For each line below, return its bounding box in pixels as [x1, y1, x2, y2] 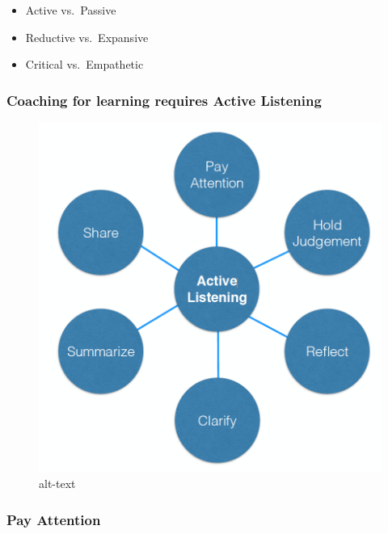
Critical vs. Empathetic [25, 56, 144, 73]
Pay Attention [6, 509, 101, 529]
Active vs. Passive [25, 2, 116, 18]
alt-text [39, 475, 76, 492]
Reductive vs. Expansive [25, 28, 149, 45]
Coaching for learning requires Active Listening [6, 90, 322, 110]
